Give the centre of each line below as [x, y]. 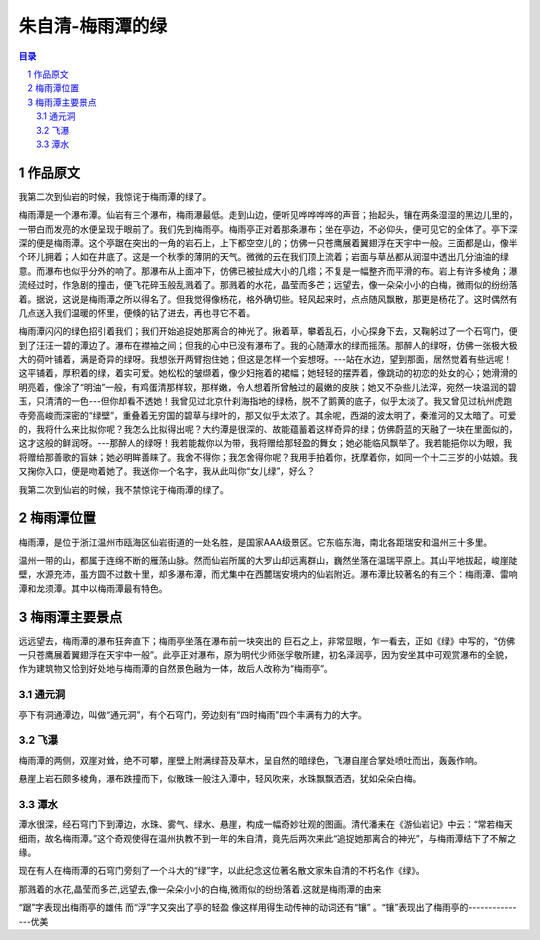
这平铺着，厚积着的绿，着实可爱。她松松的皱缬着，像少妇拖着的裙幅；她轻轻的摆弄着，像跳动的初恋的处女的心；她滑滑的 [268, 373]
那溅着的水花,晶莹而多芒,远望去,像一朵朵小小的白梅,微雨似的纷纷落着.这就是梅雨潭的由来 [200, 889]
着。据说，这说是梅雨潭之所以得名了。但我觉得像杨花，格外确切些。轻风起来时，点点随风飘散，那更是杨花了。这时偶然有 [268, 299]
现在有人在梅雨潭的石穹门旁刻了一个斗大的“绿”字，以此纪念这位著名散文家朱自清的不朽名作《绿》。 [221, 871]
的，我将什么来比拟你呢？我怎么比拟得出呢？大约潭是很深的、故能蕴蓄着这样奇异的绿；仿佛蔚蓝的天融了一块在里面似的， [268, 429]
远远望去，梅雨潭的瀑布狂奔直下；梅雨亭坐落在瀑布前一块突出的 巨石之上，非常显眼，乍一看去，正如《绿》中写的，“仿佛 [267, 641]
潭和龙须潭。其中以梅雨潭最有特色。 [93, 588]
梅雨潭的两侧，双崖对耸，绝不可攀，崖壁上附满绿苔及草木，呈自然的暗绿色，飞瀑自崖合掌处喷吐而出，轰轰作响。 [250, 760]
